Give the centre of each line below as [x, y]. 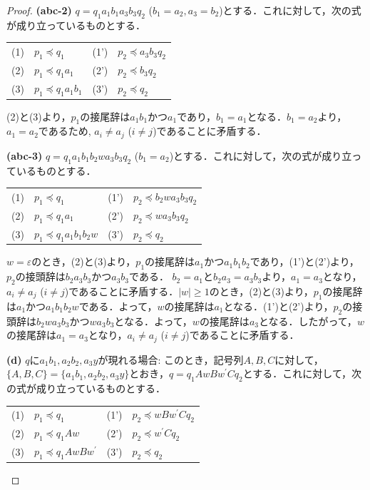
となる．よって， [153, 321]
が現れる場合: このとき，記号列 [171, 359]
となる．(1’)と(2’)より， [278, 306]
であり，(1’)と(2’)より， [304, 261]
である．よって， [118, 306]
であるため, [65, 131]
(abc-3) [25, 155]
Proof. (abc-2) [39, 10]
